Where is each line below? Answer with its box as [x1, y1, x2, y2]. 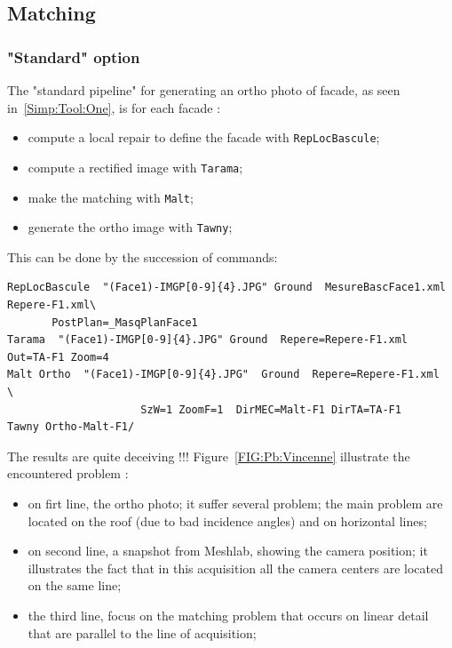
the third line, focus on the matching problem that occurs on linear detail [28, 605, 429, 624]
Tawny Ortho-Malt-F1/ [7, 420, 135, 434]
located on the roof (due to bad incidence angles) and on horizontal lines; [28, 511, 427, 530]
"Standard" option [7, 45, 140, 68]
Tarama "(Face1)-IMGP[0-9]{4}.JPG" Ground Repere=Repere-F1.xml [7, 333, 408, 347]
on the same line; [28, 576, 122, 595]
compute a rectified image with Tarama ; [28, 157, 243, 176]
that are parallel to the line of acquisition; [28, 623, 257, 642]
